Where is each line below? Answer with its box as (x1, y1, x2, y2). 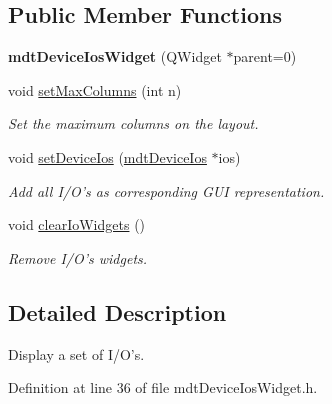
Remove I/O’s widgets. (8, 247, 148, 268)
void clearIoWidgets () (8, 214, 146, 235)
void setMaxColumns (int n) (8, 79, 182, 100)
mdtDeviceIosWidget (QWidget (8, 46, 222, 67)
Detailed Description (8, 296, 227, 327)
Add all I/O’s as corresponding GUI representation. (8, 180, 325, 201)
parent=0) (233, 46, 297, 67)
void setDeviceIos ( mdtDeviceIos (8, 146, 207, 167)
